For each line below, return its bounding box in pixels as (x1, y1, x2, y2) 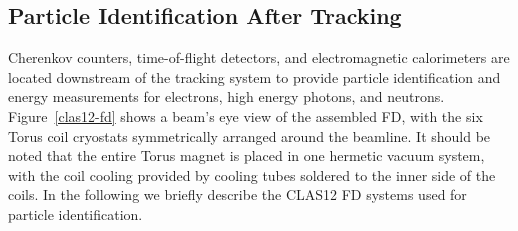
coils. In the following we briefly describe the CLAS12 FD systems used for (8, 184, 467, 205)
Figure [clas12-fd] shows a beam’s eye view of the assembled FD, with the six (8, 105, 483, 126)
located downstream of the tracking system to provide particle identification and (8, 66, 501, 87)
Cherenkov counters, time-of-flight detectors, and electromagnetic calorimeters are (8, 47, 510, 68)
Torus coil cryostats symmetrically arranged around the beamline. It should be (8, 125, 491, 146)
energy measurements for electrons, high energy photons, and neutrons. (8, 86, 445, 107)
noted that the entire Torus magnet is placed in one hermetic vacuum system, (8, 145, 485, 166)
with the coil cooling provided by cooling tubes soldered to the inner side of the (8, 164, 496, 185)
